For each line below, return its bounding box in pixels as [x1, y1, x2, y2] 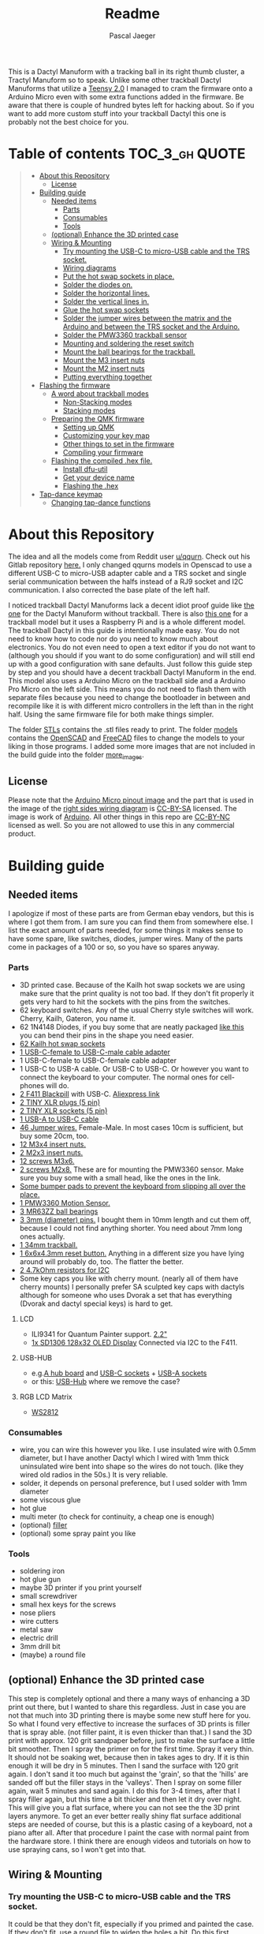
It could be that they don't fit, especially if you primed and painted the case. [8, 1919, 255, 1928]
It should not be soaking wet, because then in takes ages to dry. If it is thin [8, 1753, 250, 1762]
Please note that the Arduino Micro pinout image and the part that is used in [8, 795, 255, 805]
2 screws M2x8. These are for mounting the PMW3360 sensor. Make [19, 1165, 244, 1174]
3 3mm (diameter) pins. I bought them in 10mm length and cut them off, [19, 1214, 251, 1224]
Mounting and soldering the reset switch [62, 339, 195, 348]
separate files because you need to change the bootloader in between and [8, 692, 251, 702]
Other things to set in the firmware [62, 439, 175, 448]
